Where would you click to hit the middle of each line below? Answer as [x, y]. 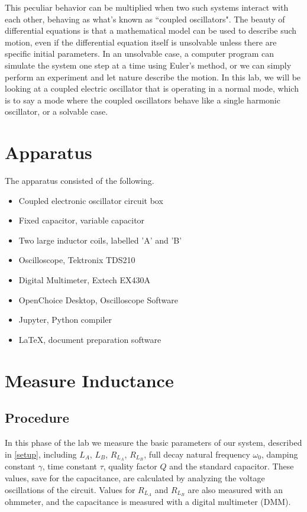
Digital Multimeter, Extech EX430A [85, 280]
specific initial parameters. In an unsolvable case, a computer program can [140, 54]
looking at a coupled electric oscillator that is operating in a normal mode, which [152, 88]
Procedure [37, 418]
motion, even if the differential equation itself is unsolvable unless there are [141, 42]
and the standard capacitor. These [232, 466]
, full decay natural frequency [197, 454]
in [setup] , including [41, 454]
